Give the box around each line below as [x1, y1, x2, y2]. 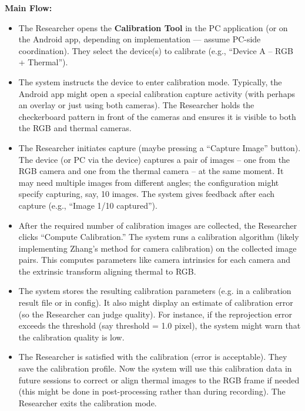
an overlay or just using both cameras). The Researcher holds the [18, 99, 254, 111]
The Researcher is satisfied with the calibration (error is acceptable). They [18, 350, 287, 363]
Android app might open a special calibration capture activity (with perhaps [18, 87, 295, 99]
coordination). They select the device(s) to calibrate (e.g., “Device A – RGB [18, 44, 293, 56]
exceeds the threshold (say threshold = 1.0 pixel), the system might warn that [18, 319, 301, 332]
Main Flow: [5, 2, 52, 14]
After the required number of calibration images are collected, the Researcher [18, 219, 297, 231]
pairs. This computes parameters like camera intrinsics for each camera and [18, 253, 291, 266]
